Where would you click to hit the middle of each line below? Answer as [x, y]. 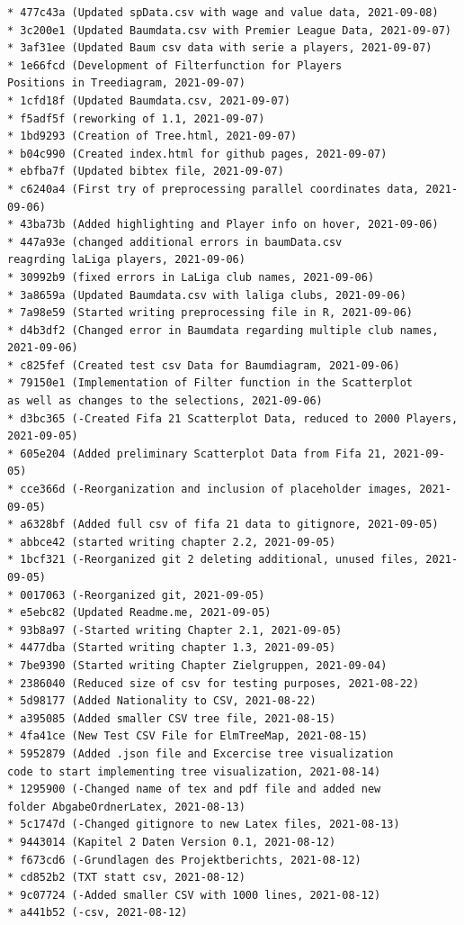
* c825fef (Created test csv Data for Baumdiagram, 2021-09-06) [204, 365]
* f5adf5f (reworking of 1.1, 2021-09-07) [136, 118]
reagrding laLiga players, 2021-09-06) [126, 260]
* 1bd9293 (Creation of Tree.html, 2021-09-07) [152, 136]
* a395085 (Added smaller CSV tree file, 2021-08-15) [172, 718]
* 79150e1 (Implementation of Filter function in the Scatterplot [210, 383]
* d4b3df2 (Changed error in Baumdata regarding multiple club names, [223, 330]
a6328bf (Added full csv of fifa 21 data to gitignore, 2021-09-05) [229, 525]
